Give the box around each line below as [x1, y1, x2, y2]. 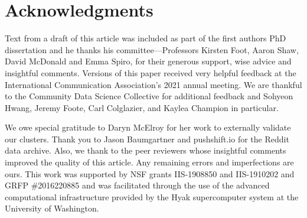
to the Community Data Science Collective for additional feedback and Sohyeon [5, 90, 293, 102]
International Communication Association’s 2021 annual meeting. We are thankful [5, 78, 302, 90]
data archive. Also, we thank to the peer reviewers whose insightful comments [5, 144, 286, 157]
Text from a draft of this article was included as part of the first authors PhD [5, 32, 286, 44]
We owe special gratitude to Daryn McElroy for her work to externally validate [5, 121, 291, 134]
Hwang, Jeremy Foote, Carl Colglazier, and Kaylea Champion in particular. [5, 101, 279, 113]
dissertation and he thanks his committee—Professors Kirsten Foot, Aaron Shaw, [5, 43, 299, 56]
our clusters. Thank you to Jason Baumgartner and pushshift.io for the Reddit [5, 132, 289, 145]
